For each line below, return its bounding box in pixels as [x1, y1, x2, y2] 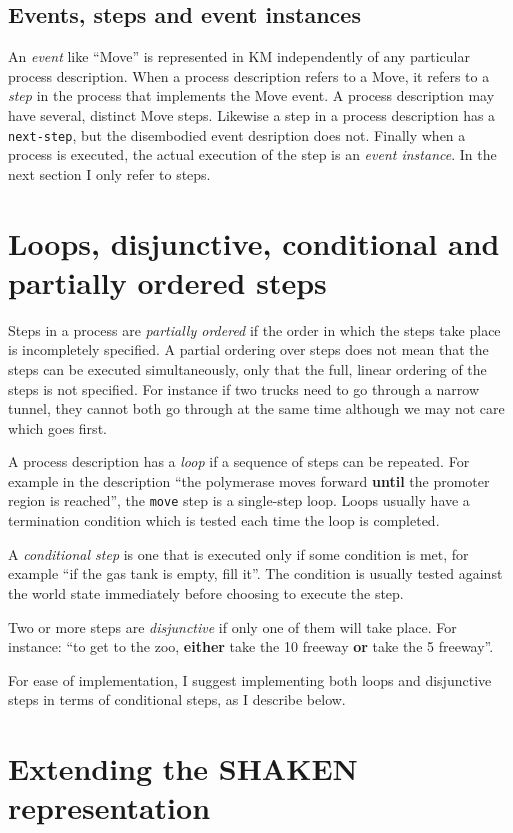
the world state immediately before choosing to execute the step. [8, 582, 404, 603]
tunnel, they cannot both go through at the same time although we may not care [8, 398, 505, 419]
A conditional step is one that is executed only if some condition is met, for [8, 543, 469, 564]
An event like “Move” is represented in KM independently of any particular [8, 46, 470, 67]
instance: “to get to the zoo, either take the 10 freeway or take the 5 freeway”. [8, 636, 494, 657]
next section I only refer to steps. [8, 163, 211, 184]
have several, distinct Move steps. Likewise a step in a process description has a [8, 104, 496, 125]
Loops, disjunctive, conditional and [8, 222, 500, 263]
